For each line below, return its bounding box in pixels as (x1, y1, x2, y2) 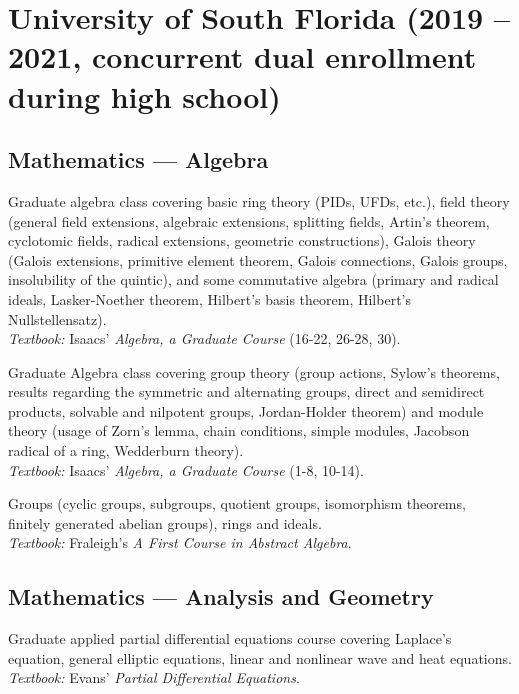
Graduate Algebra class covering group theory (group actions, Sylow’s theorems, (8, 361, 500, 382)
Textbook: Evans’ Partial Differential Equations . (8, 667, 300, 688)
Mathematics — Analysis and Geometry (8, 581, 434, 612)
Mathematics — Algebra (8, 144, 269, 175)
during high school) (8, 75, 281, 116)
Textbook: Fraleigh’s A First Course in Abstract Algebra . (8, 532, 352, 553)
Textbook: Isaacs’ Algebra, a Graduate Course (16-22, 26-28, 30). (8, 328, 401, 349)
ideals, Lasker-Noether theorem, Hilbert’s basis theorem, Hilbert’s (8, 288, 411, 309)
